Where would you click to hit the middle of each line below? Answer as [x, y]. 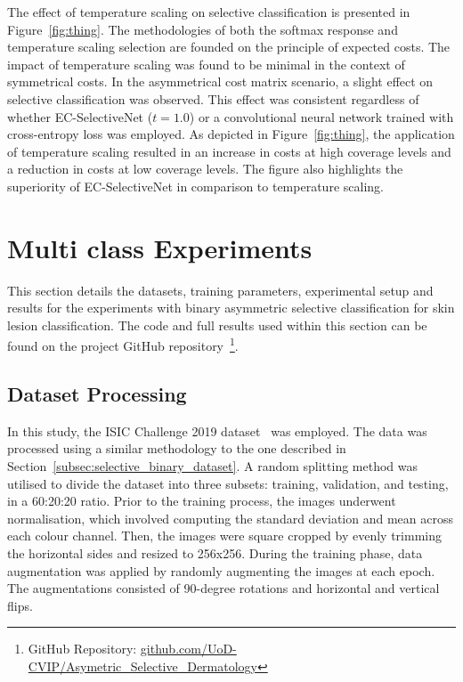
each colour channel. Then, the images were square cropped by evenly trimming [224, 536]
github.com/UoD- [188, 649]
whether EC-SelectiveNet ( [80, 116]
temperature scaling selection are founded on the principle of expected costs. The [229, 47]
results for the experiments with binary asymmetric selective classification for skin [231, 308]
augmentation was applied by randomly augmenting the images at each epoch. [221, 570]
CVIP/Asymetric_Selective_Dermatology [142, 666]
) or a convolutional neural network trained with [321, 116]
